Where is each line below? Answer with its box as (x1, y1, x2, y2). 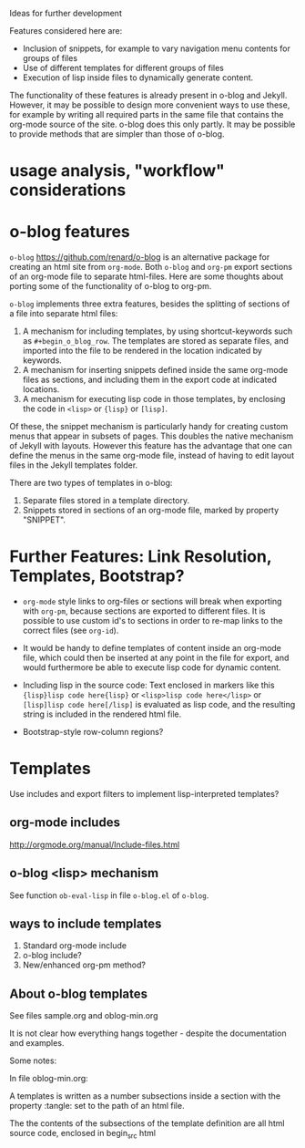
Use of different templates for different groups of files (22, 63, 225, 73)
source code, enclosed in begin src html (9, 1128, 157, 1141)
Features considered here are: (9, 26, 123, 36)
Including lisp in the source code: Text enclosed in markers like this (22, 679, 275, 691)
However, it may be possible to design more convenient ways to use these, (9, 99, 290, 110)
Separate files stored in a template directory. (22, 495, 189, 506)
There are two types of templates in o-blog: (9, 478, 173, 489)
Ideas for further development (9, 8, 123, 18)
